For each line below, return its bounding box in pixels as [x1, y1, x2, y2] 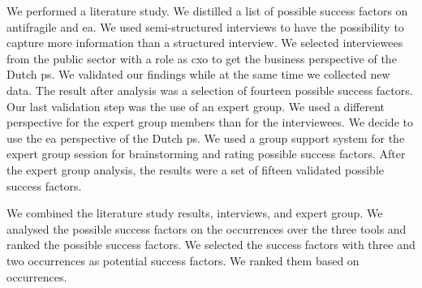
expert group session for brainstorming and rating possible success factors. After [6, 145, 406, 162]
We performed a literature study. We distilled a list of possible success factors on [6, 2, 408, 19]
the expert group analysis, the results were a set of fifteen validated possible [6, 161, 385, 178]
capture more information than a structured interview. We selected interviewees [6, 34, 403, 51]
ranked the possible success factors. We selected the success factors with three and [6, 236, 416, 253]
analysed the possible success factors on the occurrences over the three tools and [6, 220, 407, 237]
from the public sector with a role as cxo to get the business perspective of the [6, 49, 397, 67]
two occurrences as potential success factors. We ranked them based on [6, 251, 360, 269]
